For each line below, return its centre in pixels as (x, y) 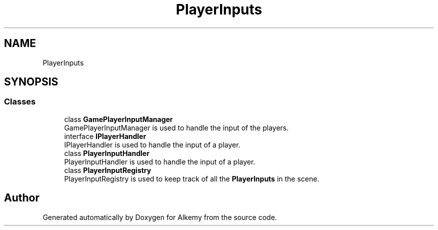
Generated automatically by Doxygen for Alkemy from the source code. (160, 217)
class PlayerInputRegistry (108, 170)
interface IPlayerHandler (105, 136)
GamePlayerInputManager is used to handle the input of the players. (176, 127)
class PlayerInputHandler (107, 153)
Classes (20, 102)
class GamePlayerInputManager (118, 119)
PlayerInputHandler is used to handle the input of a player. (160, 161)
